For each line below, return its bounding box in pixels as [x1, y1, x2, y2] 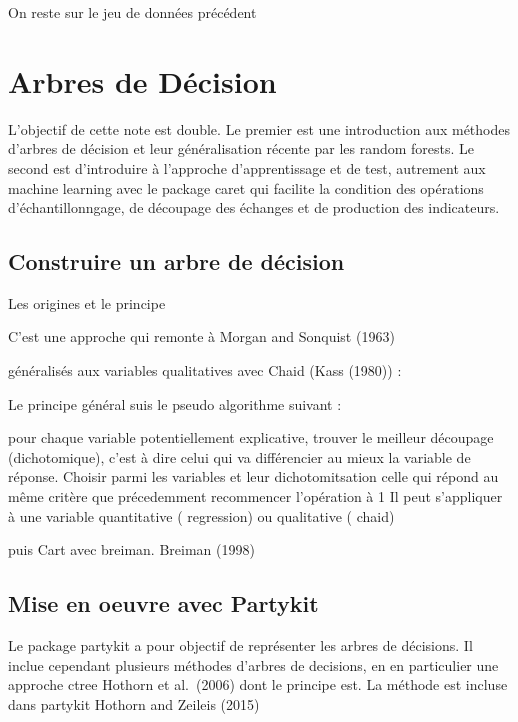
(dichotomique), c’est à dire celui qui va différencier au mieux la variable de [8, 446, 471, 467]
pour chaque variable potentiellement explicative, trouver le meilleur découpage [8, 427, 494, 448]
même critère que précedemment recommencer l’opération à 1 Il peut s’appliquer [8, 486, 503, 507]
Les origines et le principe [8, 292, 166, 313]
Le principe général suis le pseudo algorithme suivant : [8, 393, 342, 414]
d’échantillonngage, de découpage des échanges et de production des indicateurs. [8, 197, 500, 218]
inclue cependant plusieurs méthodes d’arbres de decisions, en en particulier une [8, 654, 499, 675]
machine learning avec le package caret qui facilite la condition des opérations [8, 177, 484, 198]
